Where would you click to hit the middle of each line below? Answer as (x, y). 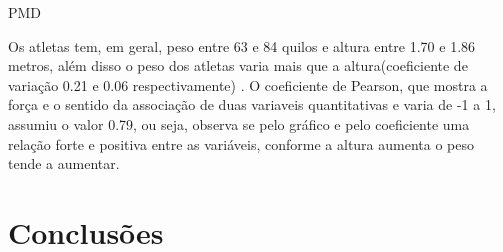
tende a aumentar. (64, 163)
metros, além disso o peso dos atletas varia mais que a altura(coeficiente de (238, 65)
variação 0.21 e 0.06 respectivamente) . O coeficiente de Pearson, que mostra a (248, 84)
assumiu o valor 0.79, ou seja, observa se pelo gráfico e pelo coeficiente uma (239, 123)
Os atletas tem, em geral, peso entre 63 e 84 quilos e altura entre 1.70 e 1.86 (242, 45)
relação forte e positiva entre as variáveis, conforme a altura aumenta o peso (241, 143)
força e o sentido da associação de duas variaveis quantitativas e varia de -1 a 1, (252, 104)
